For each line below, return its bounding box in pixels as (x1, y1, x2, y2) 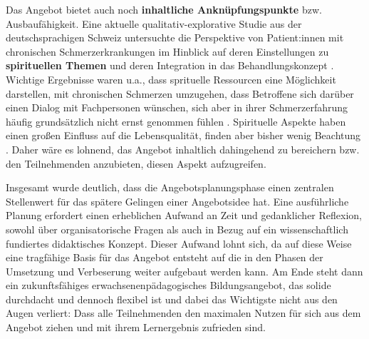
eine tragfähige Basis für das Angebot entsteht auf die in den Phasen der (6, 250, 323, 265)
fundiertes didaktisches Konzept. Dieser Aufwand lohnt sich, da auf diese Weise (6, 236, 352, 251)
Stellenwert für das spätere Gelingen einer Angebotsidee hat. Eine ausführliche (6, 193, 349, 208)
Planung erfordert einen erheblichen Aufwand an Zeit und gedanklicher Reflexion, (6, 208, 362, 223)
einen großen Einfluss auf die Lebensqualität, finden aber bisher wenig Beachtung (6, 128, 361, 143)
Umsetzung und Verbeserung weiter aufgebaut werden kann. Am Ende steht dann (6, 263, 363, 278)
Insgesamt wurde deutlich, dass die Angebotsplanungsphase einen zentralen (6, 180, 334, 195)
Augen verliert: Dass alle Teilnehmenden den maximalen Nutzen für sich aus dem (6, 305, 361, 320)
